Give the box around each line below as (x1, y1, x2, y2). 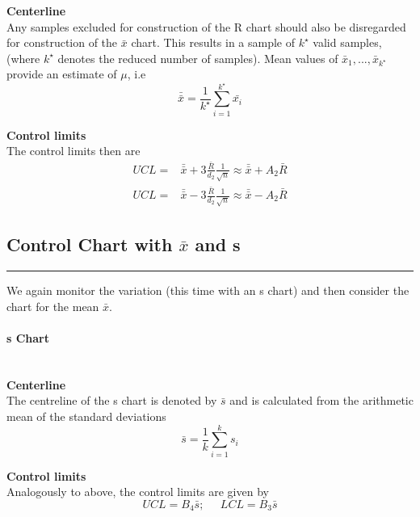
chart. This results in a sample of (131, 34, 296, 51)
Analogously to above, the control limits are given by (6, 483, 269, 500)
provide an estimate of (6, 65, 117, 82)
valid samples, (313, 34, 382, 51)
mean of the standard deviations (6, 407, 166, 424)
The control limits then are (6, 142, 141, 159)
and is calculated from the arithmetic (229, 392, 414, 409)
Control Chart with (6, 232, 173, 257)
